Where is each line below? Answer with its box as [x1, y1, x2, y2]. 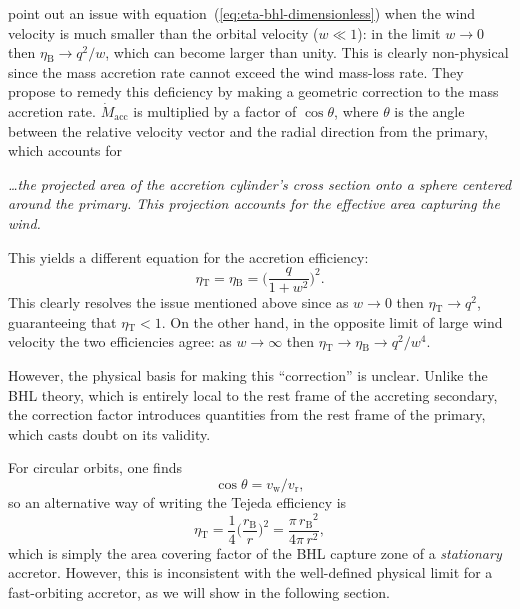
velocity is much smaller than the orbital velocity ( [8, 22, 319, 43]
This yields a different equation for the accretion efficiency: [8, 246, 369, 267]
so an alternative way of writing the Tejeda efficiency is [8, 491, 347, 512]
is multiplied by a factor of [133, 100, 297, 121]
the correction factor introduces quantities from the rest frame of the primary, [8, 404, 486, 425]
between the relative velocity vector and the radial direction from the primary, [8, 120, 488, 141]
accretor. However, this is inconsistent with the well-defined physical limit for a [8, 562, 493, 583]
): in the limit [357, 22, 441, 43]
